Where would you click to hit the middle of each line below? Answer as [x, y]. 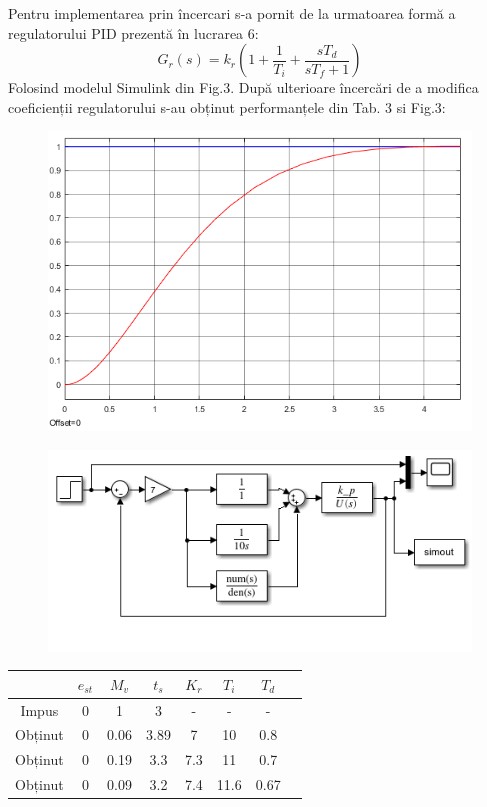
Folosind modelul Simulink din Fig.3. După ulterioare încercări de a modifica [243, 87]
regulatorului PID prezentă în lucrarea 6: [133, 32]
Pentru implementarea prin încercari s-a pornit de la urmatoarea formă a [232, 13]
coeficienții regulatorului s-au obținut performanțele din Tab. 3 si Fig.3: [227, 106]
